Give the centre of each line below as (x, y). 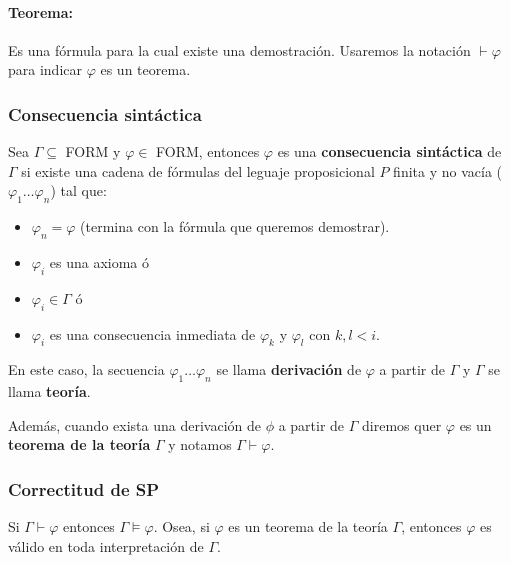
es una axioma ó (99, 261)
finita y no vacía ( (448, 170)
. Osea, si (181, 526)
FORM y (93, 151)
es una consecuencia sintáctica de (389, 151)
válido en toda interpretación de (106, 545)
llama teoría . (49, 391)
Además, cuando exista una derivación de (134, 424)
